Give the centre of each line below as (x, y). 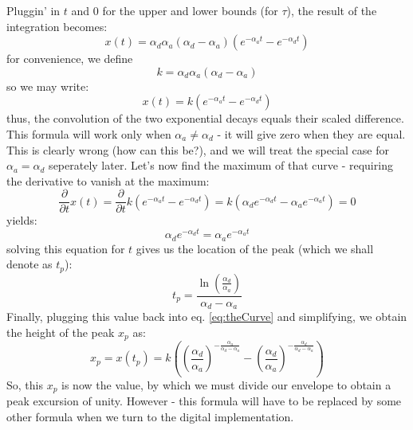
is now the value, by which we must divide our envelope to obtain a (226, 384)
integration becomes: (57, 26)
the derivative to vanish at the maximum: (108, 180)
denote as (29, 264)
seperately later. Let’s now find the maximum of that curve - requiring (221, 165)
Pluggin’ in (33, 10)
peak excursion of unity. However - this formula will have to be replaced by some (204, 401)
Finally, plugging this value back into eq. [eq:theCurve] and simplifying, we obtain (207, 317)
